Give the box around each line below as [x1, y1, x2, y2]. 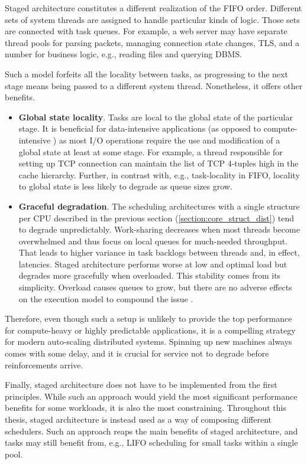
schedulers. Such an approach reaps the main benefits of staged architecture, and [5, 424, 298, 437]
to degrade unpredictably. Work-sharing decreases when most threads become [18, 223, 300, 236]
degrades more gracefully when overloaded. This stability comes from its [18, 269, 281, 282]
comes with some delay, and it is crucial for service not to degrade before [5, 347, 269, 360]
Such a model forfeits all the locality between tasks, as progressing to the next [5, 67, 288, 80]
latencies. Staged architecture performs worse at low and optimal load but [18, 257, 287, 270]
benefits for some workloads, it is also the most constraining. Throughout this [5, 401, 286, 414]
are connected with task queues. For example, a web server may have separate [5, 25, 287, 37]
